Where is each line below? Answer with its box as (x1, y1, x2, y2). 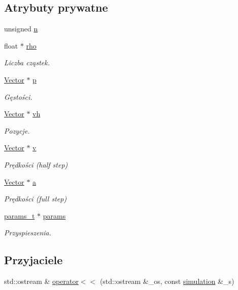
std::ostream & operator (4, 276, 79, 286)
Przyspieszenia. (4, 227, 52, 238)
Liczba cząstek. (4, 57, 50, 68)
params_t (4, 210, 35, 221)
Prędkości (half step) (4, 159, 68, 170)
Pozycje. (4, 125, 30, 136)
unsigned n (4, 23, 38, 34)
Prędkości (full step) (4, 193, 67, 204)
